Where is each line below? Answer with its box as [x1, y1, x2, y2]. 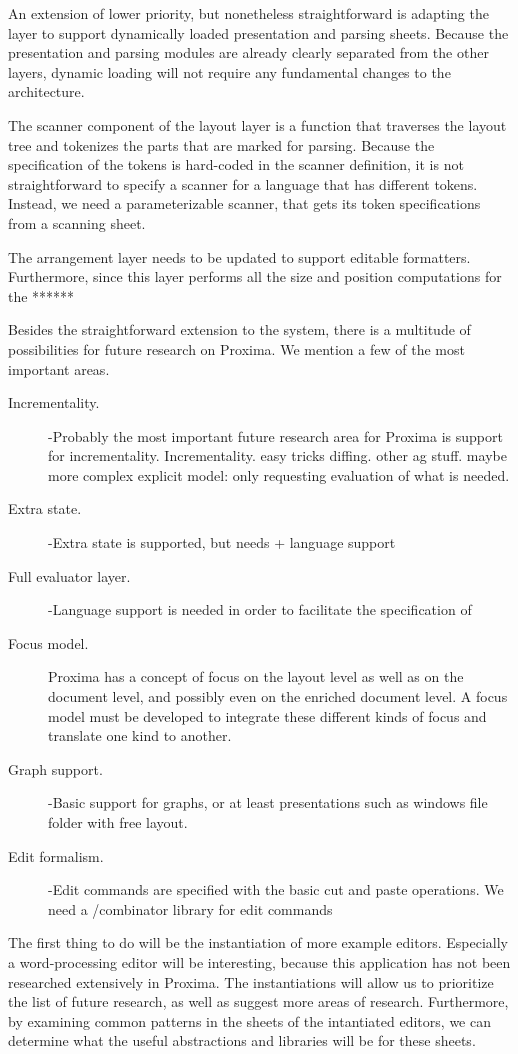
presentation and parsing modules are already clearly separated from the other [8, 42, 489, 63]
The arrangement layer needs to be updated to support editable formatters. [8, 246, 471, 267]
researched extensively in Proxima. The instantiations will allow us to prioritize [8, 971, 494, 992]
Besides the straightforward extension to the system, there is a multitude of [8, 319, 471, 340]
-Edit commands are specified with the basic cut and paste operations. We [48, 879, 504, 900]
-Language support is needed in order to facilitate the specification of [48, 599, 472, 620]
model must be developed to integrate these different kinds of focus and [48, 705, 487, 726]
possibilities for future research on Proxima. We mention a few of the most [8, 338, 465, 359]
